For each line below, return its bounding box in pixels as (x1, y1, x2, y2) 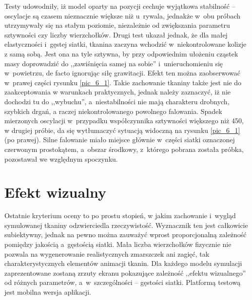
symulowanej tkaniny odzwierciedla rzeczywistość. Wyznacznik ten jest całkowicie (4, 220, 248, 230)
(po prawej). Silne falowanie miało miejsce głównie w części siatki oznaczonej (4, 134, 235, 145)
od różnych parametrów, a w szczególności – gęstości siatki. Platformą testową (4, 277, 241, 287)
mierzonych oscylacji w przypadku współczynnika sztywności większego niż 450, (4, 115, 244, 126)
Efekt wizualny (4, 182, 106, 202)
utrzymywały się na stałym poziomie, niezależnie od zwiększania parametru (4, 20, 230, 30)
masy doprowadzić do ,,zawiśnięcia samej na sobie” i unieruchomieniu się (4, 58, 223, 68)
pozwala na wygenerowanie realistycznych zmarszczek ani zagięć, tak (4, 248, 210, 259)
